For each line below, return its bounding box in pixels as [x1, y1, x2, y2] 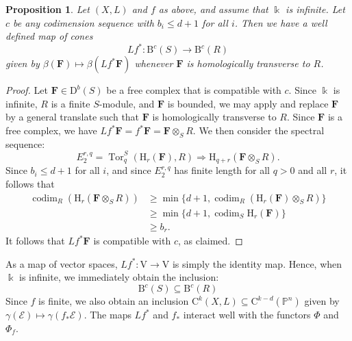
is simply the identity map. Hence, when [172, 256, 342, 270]
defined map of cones [5, 29, 93, 43]
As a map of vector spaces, [5, 256, 118, 270]
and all [298, 163, 327, 177]
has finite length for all [174, 163, 271, 177]
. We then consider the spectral [192, 123, 325, 138]
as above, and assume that [158, 2, 268, 16]
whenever [134, 56, 173, 71]
